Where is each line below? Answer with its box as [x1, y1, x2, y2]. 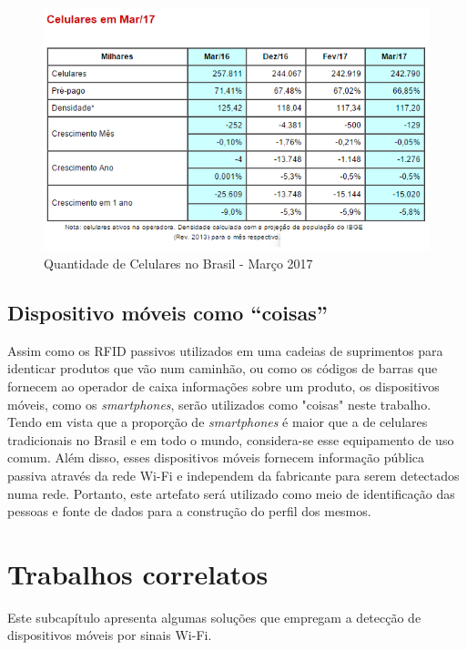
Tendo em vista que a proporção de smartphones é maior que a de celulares [7, 412, 428, 432]
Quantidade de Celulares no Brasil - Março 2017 [44, 254, 313, 273]
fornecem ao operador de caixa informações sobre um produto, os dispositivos [7, 377, 440, 396]
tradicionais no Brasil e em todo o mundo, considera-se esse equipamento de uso [7, 430, 454, 449]
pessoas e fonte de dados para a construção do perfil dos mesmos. [7, 502, 371, 521]
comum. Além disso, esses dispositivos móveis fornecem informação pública [7, 448, 425, 467]
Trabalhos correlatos [7, 554, 269, 592]
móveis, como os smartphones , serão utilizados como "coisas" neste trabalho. [7, 394, 431, 413]
